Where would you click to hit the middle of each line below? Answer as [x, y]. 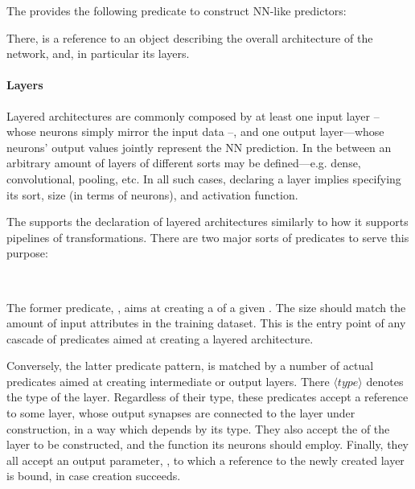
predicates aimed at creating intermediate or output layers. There [168, 381]
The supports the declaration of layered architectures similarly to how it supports [207, 222]
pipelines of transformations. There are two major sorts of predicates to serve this [208, 237]
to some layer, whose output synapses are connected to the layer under [181, 413]
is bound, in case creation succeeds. [94, 476]
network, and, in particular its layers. [98, 53]
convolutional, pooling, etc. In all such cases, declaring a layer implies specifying [204, 178]
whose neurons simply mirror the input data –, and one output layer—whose [195, 131]
